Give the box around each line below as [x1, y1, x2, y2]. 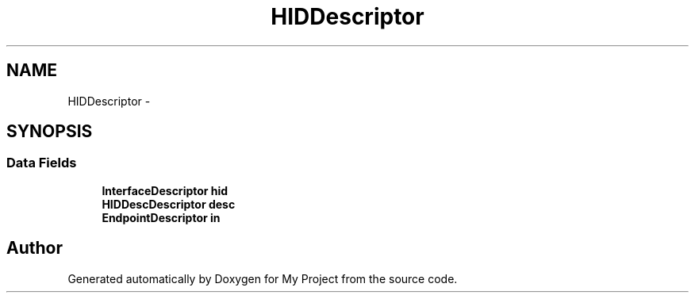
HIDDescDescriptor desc [102, 197, 236, 211]
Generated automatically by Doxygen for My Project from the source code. [67, 271, 458, 286]
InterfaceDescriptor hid [102, 183, 228, 197]
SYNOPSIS [6, 121, 93, 142]
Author [6, 238, 63, 259]
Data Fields [6, 155, 77, 171]
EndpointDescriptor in [102, 210, 221, 224]
